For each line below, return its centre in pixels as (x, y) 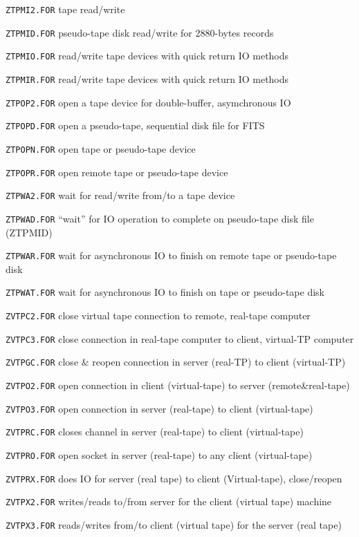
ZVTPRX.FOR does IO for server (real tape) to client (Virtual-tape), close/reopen (174, 478)
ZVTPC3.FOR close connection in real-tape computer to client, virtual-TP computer (180, 338)
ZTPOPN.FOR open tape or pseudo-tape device (101, 148)
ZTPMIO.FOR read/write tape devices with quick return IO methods (147, 56)
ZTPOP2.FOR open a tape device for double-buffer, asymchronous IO (148, 102)
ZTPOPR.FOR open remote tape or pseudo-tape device (117, 172)
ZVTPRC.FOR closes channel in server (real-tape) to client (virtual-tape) (155, 432)
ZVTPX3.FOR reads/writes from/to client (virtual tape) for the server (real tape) (174, 524)
